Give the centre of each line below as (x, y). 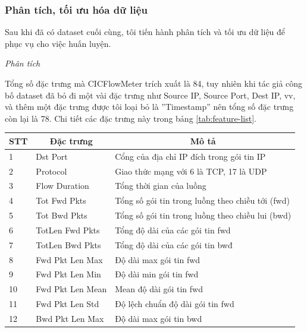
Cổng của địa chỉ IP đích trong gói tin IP (190, 156)
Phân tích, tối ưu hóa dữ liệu (76, 9)
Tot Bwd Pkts (62, 215)
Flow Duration (62, 186)
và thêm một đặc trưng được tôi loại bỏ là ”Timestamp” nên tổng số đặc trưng (149, 107)
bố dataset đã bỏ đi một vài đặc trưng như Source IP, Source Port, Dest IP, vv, (150, 95)
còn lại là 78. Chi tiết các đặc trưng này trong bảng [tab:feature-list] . (131, 118)
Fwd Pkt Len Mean (71, 289)
